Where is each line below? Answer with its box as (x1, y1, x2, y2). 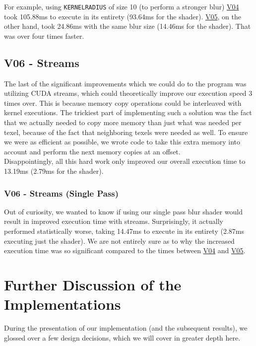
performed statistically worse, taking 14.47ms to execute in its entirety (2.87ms (4, 225, 244, 236)
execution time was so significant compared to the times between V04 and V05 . (4, 245, 246, 256)
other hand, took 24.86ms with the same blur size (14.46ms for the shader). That (4, 21, 251, 31)
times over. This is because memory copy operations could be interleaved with (4, 97, 242, 108)
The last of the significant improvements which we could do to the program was (4, 78, 247, 88)
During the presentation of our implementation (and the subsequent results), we (4, 323, 248, 333)
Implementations (4, 294, 121, 314)
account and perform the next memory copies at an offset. (4, 146, 181, 156)
